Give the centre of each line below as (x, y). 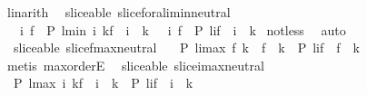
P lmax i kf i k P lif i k (103, 83)
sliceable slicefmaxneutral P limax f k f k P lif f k (186, 47)
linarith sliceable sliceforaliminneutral (119, 12)
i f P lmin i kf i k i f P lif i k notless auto (183, 29)
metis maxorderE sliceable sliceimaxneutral (135, 65)
